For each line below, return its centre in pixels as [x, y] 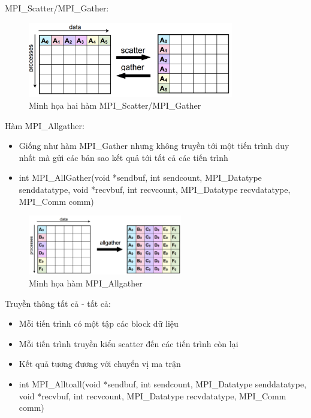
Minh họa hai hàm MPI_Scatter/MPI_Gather [115, 105]
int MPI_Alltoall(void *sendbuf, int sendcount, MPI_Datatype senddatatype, [163, 383]
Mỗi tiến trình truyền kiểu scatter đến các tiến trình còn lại [129, 343]
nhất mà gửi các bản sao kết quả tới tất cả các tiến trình [123, 157]
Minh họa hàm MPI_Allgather [86, 283]
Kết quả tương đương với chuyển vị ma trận [100, 364]
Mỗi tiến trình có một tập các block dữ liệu [99, 323]
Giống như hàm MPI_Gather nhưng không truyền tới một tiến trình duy [154, 146]
